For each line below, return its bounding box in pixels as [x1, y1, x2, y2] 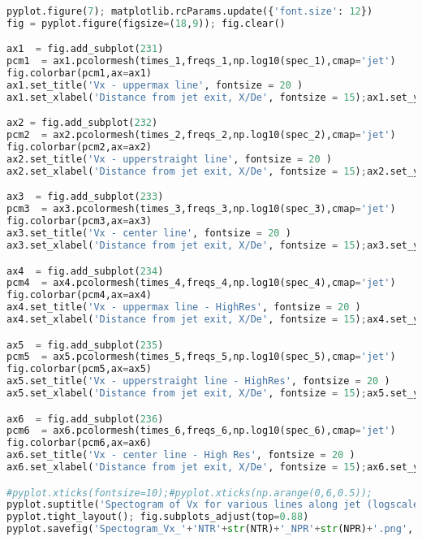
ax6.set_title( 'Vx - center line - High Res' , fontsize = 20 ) [6, 449, 355, 461]
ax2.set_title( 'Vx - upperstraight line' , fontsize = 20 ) [6, 154, 332, 166]
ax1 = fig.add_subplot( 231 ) [6, 43, 164, 55]
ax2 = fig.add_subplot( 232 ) [6, 117, 158, 129]
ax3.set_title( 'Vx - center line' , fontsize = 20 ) [6, 227, 291, 240]
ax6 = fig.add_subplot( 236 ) [6, 413, 164, 425]
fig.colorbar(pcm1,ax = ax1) [6, 67, 152, 80]
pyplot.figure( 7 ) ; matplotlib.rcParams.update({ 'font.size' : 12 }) [6, 6, 373, 17]
